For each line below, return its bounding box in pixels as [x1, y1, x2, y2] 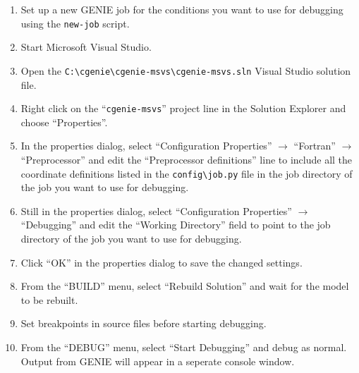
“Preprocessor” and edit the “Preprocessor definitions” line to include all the [20, 152, 353, 166]
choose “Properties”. [20, 114, 108, 129]
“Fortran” [293, 138, 336, 153]
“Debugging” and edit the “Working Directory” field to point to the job [20, 217, 331, 232]
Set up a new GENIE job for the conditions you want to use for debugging [20, 2, 343, 16]
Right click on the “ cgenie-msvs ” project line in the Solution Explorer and [20, 101, 346, 116]
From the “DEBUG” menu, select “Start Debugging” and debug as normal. [20, 339, 347, 354]
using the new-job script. [20, 16, 130, 30]
